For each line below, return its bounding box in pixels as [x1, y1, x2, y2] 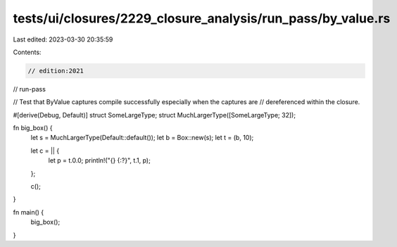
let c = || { [30, 146, 60, 155]
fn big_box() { [13, 124, 53, 132]
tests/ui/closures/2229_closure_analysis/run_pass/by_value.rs [13, 11, 391, 26]
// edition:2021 [27, 67, 84, 75]
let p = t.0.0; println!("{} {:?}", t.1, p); [48, 156, 151, 165]
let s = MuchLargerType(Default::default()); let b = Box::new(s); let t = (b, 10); [30, 134, 254, 142]
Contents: [13, 48, 42, 56]
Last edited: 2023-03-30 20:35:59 [13, 35, 113, 44]
